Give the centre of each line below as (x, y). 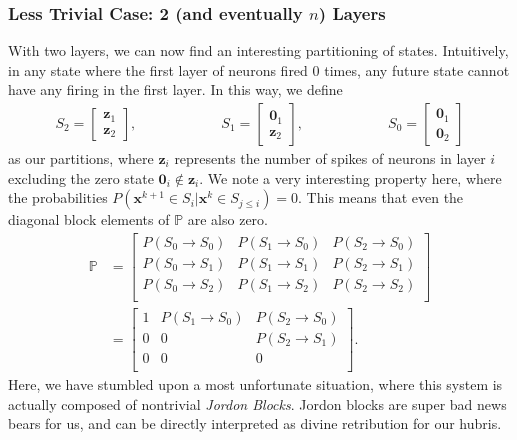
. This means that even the (381, 197)
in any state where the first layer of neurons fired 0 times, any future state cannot (259, 69)
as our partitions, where (81, 158)
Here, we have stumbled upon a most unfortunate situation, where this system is (255, 384)
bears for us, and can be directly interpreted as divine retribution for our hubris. (255, 423)
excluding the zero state (81, 177)
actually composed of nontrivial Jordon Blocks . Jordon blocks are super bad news (257, 403)
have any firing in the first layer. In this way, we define (175, 89)
